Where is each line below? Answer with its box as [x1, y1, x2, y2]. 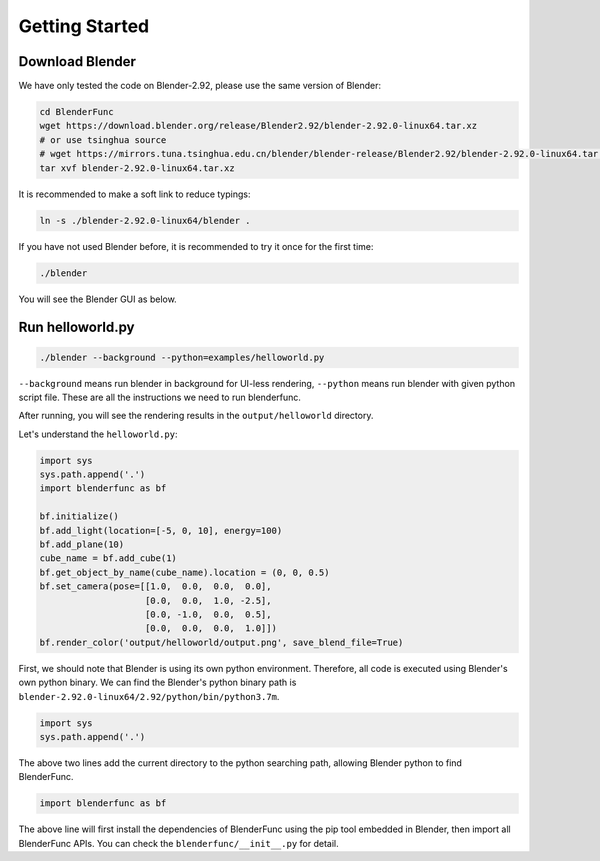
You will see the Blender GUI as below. [18, 293, 177, 305]
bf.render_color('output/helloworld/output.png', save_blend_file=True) [39, 636, 404, 648]
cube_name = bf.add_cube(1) [39, 553, 177, 564]
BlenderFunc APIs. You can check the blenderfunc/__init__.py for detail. [18, 837, 339, 849]
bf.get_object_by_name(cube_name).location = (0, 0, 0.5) [39, 566, 330, 578]
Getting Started [18, 15, 150, 37]
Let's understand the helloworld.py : [18, 428, 179, 440]
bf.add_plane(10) [39, 539, 125, 550]
